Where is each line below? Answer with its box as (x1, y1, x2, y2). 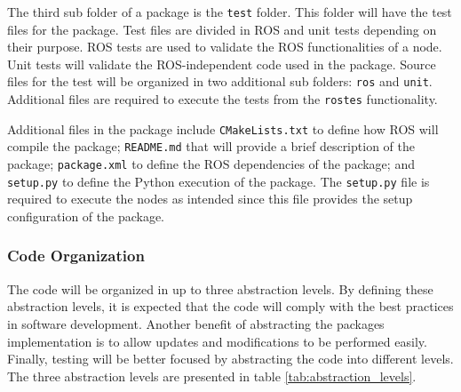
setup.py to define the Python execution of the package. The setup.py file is (7, 172, 430, 190)
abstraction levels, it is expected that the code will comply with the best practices (7, 297, 454, 316)
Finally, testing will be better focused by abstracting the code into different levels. (7, 349, 454, 368)
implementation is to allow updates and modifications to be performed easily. (7, 332, 427, 350)
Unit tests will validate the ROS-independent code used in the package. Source (7, 54, 436, 73)
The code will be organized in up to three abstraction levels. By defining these (7, 279, 433, 298)
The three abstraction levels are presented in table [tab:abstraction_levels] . (7, 366, 417, 385)
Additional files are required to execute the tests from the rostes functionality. (7, 90, 438, 108)
